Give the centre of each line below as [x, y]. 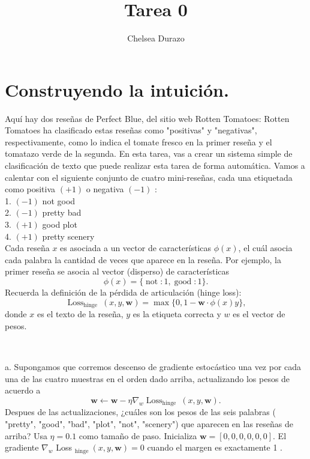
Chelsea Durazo [156, 38]
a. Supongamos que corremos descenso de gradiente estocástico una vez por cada [153, 367]
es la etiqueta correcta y [177, 314]
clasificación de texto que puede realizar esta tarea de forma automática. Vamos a [155, 166]
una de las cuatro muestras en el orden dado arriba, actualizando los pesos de [148, 378]
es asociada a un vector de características [136, 248]
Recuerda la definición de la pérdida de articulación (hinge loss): [123, 292]
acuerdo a [23, 390]
